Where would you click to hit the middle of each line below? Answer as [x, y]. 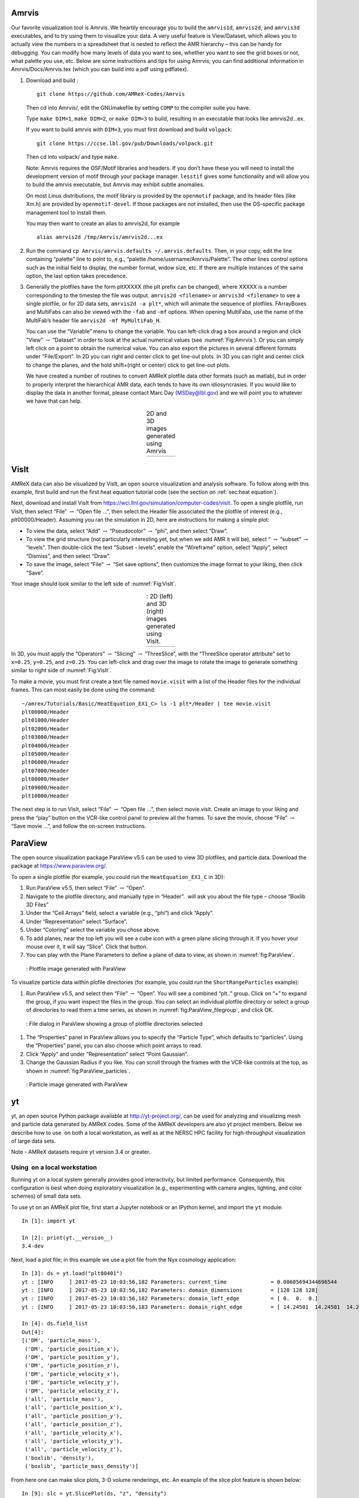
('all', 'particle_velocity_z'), [74, 1449]
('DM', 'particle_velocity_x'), [72, 1374]
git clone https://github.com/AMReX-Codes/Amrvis [111, 94]
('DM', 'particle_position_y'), [72, 1357]
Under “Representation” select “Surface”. [77, 921]
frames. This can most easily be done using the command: [83, 690]
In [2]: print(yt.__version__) [68, 1238]
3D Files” [37, 904]
